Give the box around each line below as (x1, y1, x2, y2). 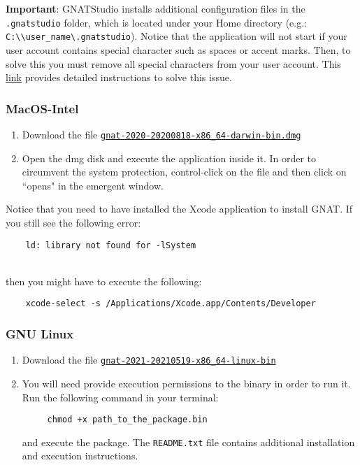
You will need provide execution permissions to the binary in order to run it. (22, 375, 351, 390)
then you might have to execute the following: (6, 273, 202, 288)
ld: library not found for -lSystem (25, 240, 196, 250)
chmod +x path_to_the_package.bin (47, 415, 208, 425)
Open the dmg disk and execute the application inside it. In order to (22, 150, 317, 165)
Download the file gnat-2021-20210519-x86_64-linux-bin (22, 352, 276, 367)
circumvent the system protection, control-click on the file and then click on (22, 164, 347, 179)
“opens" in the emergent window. (22, 178, 164, 192)
